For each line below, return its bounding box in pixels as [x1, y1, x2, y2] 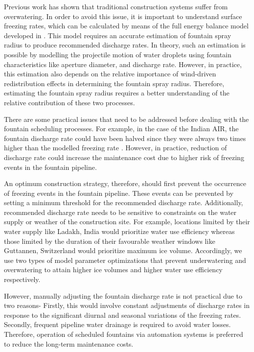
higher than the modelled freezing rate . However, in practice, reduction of [4, 142, 227, 153]
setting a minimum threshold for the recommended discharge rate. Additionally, [4, 197, 243, 208]
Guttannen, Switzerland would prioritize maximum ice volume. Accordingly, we [4, 245, 242, 256]
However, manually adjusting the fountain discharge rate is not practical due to [4, 290, 242, 301]
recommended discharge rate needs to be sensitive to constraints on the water [4, 207, 237, 217]
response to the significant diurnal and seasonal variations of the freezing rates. [4, 309, 241, 320]
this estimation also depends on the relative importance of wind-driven [4, 69, 216, 79]
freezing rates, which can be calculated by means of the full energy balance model [4, 21, 249, 31]
